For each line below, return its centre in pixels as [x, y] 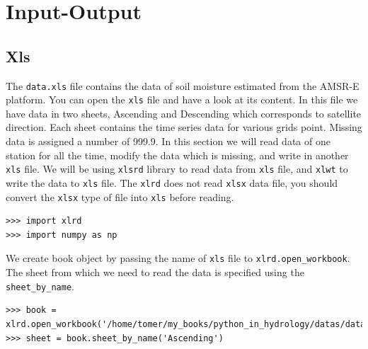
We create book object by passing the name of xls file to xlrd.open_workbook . [178, 258]
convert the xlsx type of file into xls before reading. [120, 196]
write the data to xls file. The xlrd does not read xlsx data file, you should [172, 182]
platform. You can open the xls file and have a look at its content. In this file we [182, 99]
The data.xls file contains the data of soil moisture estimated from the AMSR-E [183, 85]
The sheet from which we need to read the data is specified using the [155, 272]
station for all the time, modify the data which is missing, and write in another [177, 155]
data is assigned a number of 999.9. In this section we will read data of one [168, 141]
